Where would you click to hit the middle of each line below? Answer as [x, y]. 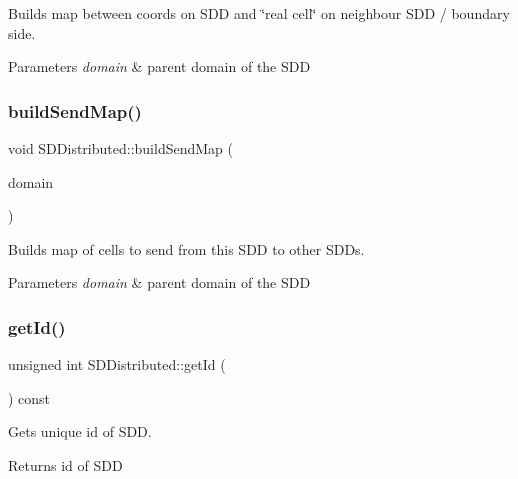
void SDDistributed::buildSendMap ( [120, 148]
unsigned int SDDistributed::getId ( [117, 364]
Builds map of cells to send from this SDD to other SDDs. [186, 248]
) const [29, 397]
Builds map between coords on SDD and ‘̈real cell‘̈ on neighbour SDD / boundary [259, 13]
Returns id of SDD [65, 464]
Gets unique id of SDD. [80, 431]
